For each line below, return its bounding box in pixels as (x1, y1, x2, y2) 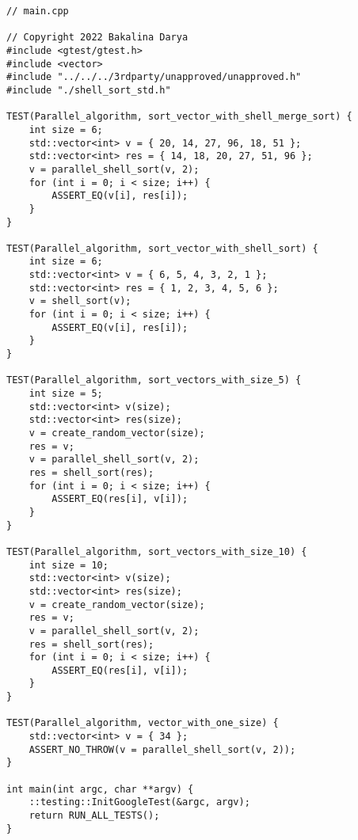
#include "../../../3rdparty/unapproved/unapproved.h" (6, 71, 302, 83)
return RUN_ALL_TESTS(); (29, 810, 160, 822)
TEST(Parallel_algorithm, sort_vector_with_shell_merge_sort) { (6, 111, 352, 123)
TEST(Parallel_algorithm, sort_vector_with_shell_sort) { (6, 242, 318, 254)
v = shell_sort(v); (29, 295, 131, 307)
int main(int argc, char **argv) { (6, 783, 194, 795)
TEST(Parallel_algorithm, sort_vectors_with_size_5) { (6, 374, 302, 386)
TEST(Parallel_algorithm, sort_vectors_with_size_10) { (6, 545, 307, 557)
